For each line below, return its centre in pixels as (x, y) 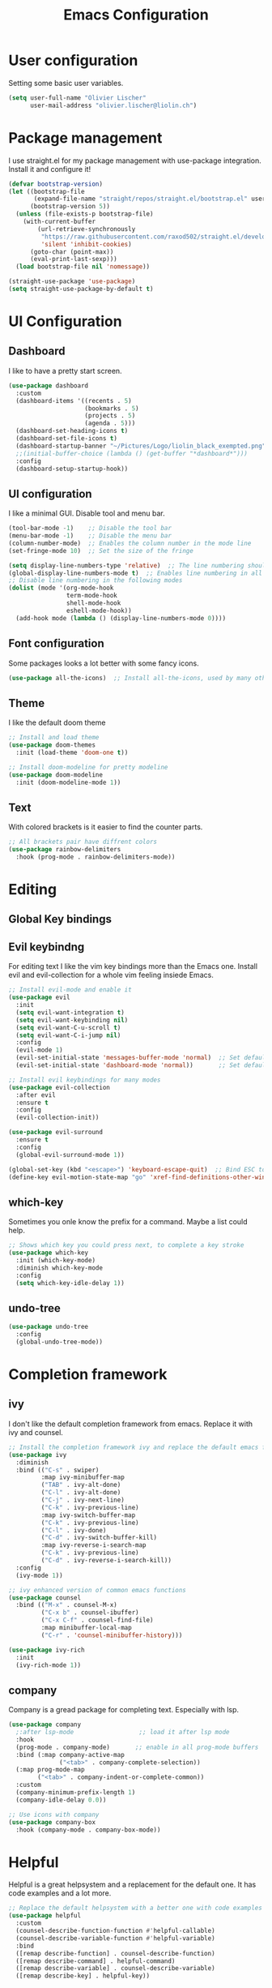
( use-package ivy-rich (47, 1650)
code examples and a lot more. (60, 1893)
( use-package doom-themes (52, 745)
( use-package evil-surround (56, 1133)
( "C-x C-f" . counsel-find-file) (97, 1620)
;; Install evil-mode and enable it (70, 990)
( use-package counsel (45, 1598)
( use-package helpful (45, 1916)
